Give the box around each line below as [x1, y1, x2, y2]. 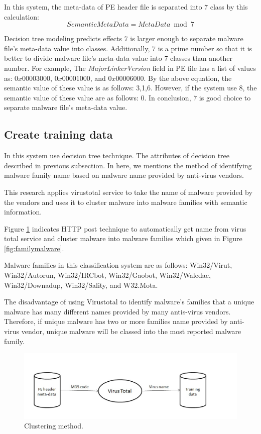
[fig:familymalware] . [4, 243, 64, 253]
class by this [210, 2, 248, 12]
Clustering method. [24, 420, 83, 431]
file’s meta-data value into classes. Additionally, [4, 43, 150, 53]
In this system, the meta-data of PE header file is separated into [4, 2, 202, 12]
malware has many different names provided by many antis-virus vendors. [4, 306, 231, 316]
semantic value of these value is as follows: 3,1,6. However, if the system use [4, 82, 237, 93]
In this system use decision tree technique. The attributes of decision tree [4, 150, 229, 161]
